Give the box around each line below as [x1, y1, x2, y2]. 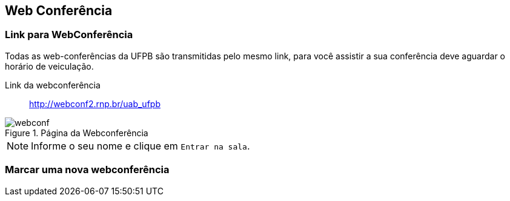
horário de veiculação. [5, 61, 94, 71]
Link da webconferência [5, 79, 101, 90]
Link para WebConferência [5, 28, 133, 41]
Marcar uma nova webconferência [5, 163, 170, 176]
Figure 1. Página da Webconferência [5, 127, 148, 138]
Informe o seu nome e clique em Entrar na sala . [31, 139, 250, 152]
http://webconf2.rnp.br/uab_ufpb [29, 98, 161, 109]
